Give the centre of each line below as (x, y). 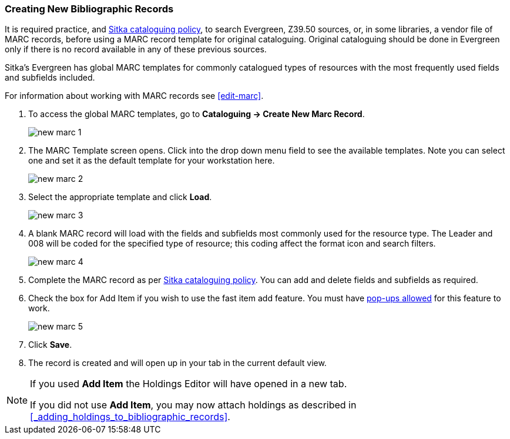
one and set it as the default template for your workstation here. (152, 161)
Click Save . (50, 345)
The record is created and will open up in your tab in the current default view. (177, 363)
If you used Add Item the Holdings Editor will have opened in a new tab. (189, 384)
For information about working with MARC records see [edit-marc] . (134, 96)
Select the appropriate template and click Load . (120, 197)
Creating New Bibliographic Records (89, 9)
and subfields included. (50, 78)
